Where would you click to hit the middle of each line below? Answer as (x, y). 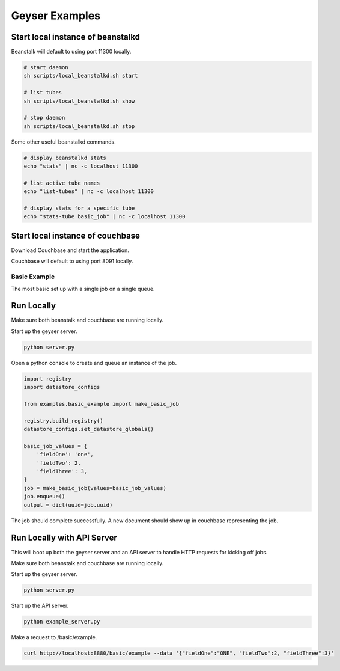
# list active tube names (62, 183)
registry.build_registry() (63, 421)
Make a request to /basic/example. (54, 637)
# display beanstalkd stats (65, 158)
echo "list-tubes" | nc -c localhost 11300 (89, 191)
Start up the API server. (40, 606)
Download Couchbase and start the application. (70, 250)
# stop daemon (44, 118)
